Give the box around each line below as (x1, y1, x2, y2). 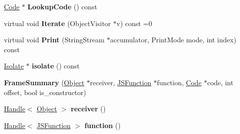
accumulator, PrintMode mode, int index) (110, 34, 237, 45)
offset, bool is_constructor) (4, 87, 86, 97)
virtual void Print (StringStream (4, 34, 104, 45)
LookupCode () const (27, 1, 98, 11)
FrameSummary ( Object (4, 77, 85, 87)
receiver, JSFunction (90, 77, 151, 87)
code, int (207, 77, 234, 87)
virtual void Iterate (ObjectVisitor (4, 18, 111, 28)
